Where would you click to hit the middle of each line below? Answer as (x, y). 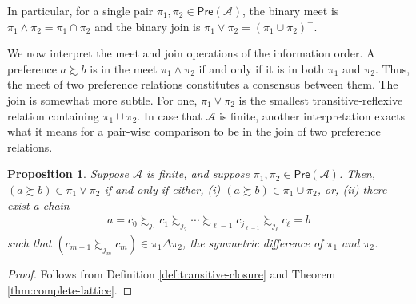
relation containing (53, 115)
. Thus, (392, 68)
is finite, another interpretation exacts (312, 115)
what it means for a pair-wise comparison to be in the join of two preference (194, 131)
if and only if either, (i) (162, 189)
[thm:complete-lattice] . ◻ (70, 289)
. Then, (357, 174)
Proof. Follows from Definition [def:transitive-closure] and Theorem (172, 273)
